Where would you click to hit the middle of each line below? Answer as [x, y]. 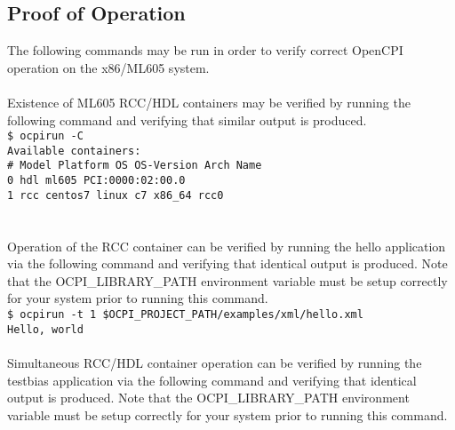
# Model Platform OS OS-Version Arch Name [135, 166]
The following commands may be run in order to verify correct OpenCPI [205, 50]
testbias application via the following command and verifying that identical [212, 380]
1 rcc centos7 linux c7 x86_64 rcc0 [116, 195]
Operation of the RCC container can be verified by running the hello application [227, 246]
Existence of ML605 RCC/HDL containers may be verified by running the [209, 102]
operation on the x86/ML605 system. [108, 67]
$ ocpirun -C [45, 136]
